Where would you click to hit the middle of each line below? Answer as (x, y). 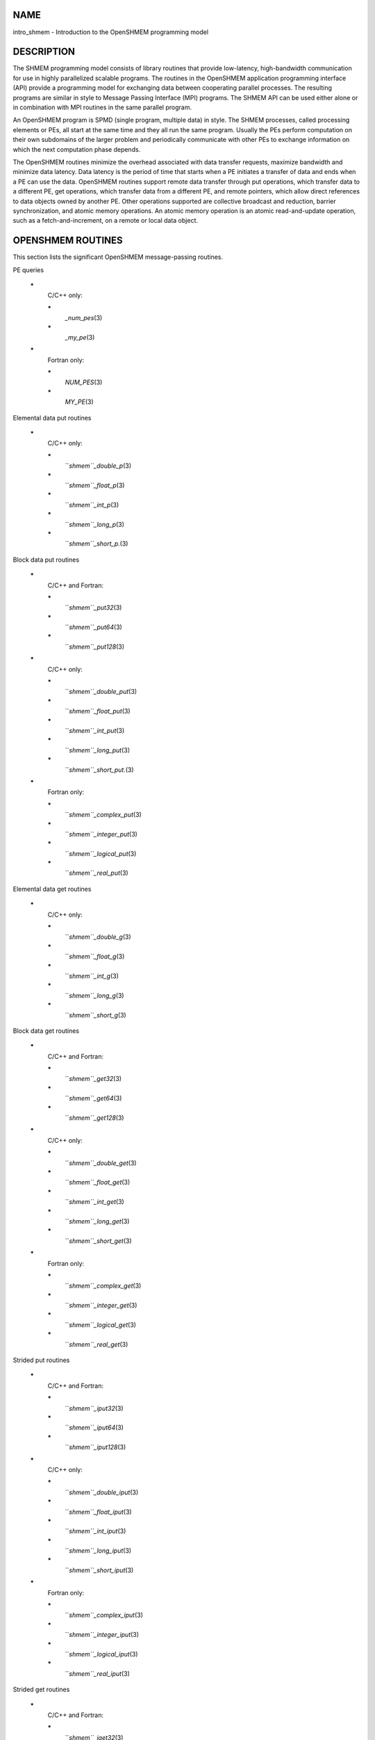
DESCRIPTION (44, 52)
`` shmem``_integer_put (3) (101, 834)
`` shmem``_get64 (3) (93, 1098)
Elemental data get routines (52, 889)
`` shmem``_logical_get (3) (101, 1324)
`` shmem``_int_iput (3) (95, 1531)
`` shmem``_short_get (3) (98, 1241)
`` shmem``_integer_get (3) (101, 1306)
